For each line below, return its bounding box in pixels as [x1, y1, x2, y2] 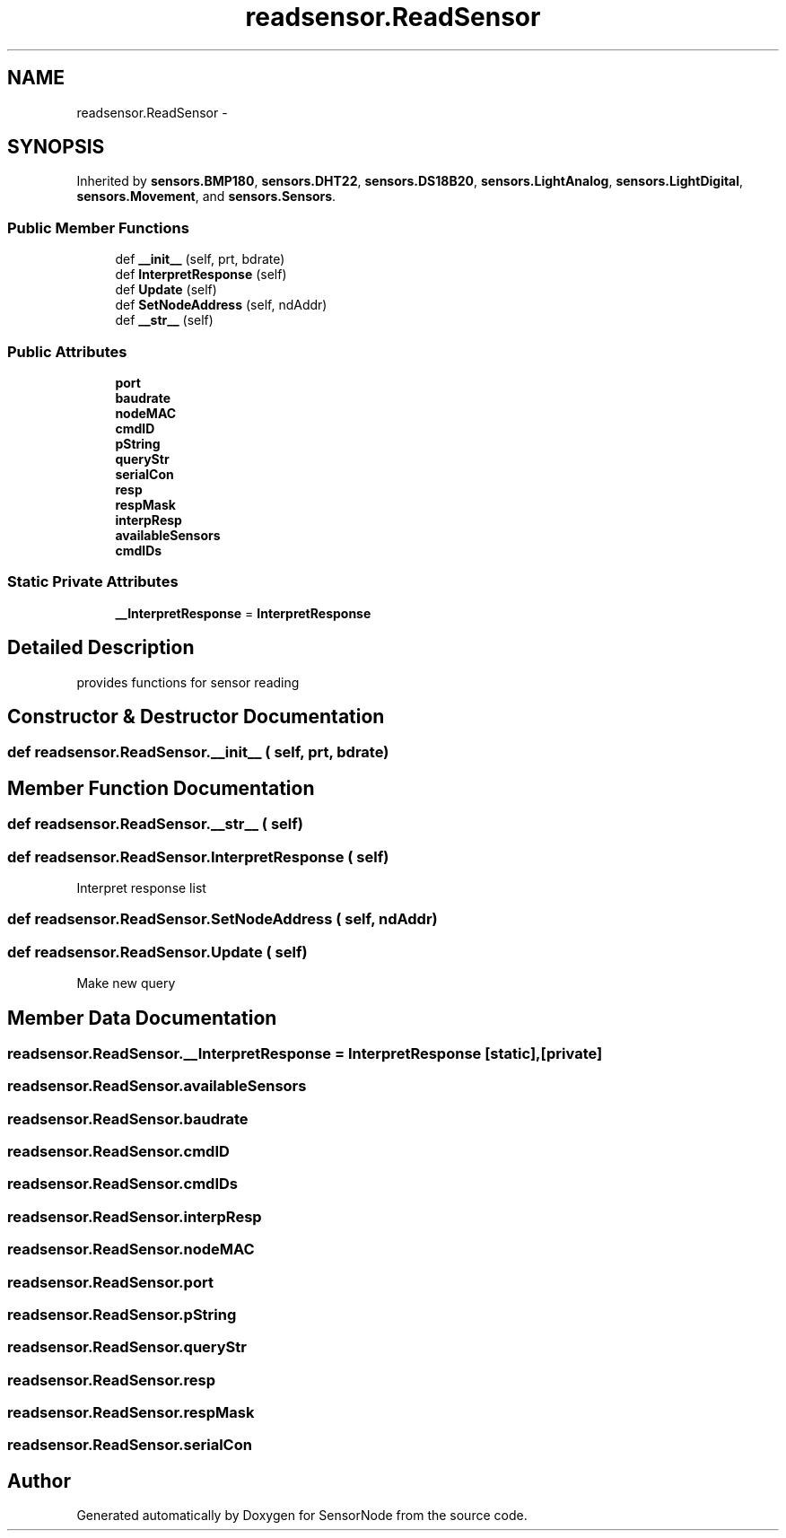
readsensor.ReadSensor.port [7, 1272, 214, 1291]
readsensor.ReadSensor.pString [7, 1305, 237, 1324]
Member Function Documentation [7, 776, 315, 800]
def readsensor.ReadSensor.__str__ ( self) [7, 815, 303, 834]
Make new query [76, 975, 176, 992]
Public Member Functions [7, 218, 189, 237]
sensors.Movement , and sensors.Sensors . [76, 188, 336, 205]
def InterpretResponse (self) [115, 267, 287, 283]
